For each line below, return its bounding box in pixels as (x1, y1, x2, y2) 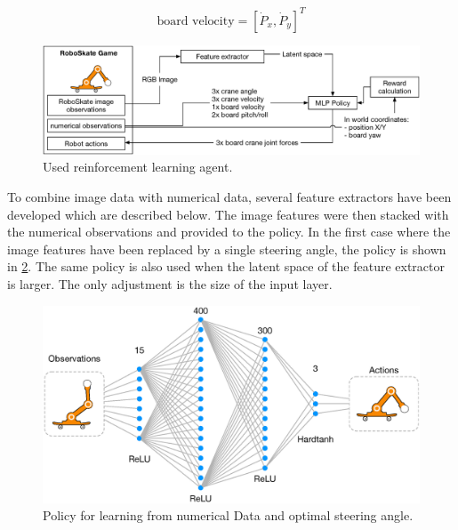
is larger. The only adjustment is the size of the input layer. (7, 275, 333, 293)
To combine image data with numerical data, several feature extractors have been (7, 188, 452, 206)
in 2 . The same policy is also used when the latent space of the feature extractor (7, 257, 446, 276)
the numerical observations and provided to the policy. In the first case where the (7, 222, 451, 241)
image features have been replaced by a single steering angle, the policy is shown (7, 239, 446, 258)
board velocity (157, 14, 235, 28)
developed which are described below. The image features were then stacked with (7, 205, 449, 223)
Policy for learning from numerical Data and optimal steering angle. (43, 506, 414, 525)
